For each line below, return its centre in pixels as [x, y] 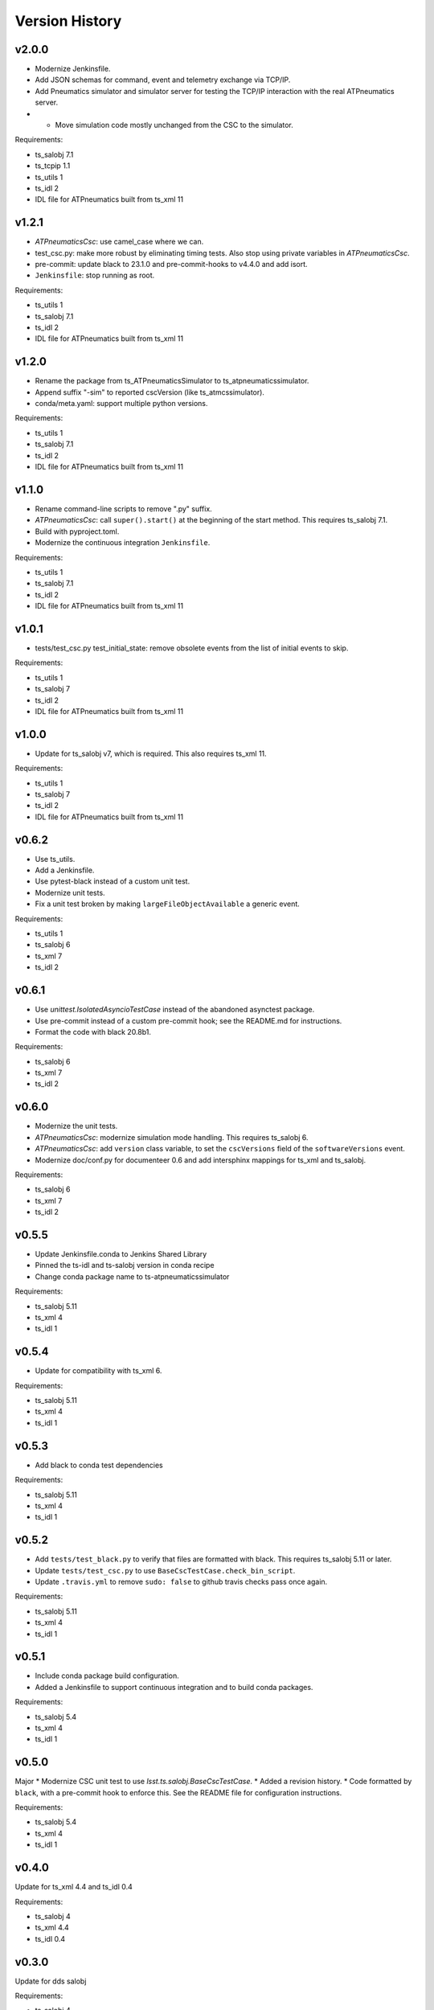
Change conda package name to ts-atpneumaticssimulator [132, 1276]
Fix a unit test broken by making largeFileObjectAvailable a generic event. [168, 904]
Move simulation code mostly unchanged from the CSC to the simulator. [174, 125]
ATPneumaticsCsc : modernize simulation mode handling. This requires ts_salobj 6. [172, 1137]
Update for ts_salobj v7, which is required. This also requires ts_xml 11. [151, 753]
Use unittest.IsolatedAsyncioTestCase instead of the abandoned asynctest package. [175, 1010]
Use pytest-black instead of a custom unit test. [113, 881]
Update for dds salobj [51, 1981]
